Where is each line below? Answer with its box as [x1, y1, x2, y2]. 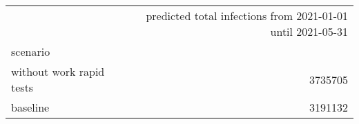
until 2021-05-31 [270, 23, 348, 39]
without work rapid [11, 63, 105, 79]
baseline [11, 99, 50, 115]
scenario [11, 43, 50, 59]
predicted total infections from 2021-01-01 [146, 8, 348, 23]
